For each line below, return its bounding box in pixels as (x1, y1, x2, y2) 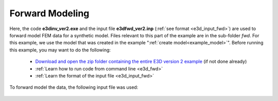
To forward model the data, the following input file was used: (9, 84, 138, 90)
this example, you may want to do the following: (9, 46, 111, 53)
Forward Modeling (9, 8, 90, 19)
